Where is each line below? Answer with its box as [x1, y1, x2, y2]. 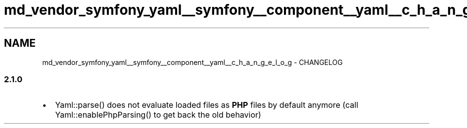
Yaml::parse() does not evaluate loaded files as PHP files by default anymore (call [55, 100, 359, 110]
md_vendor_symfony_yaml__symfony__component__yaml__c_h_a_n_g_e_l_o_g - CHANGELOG [42, 58, 343, 66]
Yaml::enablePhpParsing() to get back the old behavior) [55, 110, 261, 120]
